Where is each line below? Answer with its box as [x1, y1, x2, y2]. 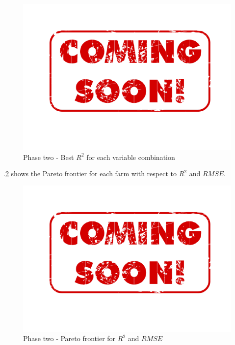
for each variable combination [86, 152, 175, 162]
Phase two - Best [23, 152, 74, 162]
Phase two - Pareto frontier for [23, 333, 116, 344]
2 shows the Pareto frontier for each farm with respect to [5, 168, 177, 179]
